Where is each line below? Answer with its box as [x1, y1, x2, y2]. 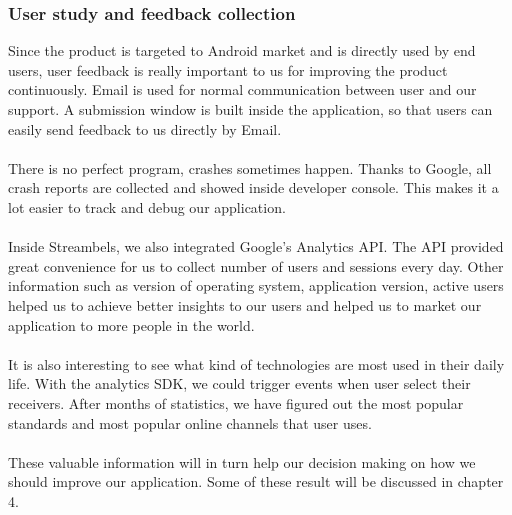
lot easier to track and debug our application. [8, 196, 286, 217]
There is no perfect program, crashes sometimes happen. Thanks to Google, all [8, 157, 492, 178]
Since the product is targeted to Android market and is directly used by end [8, 40, 476, 61]
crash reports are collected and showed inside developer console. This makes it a [8, 177, 499, 198]
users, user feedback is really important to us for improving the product [8, 59, 448, 80]
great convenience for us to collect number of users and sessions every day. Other [8, 255, 504, 276]
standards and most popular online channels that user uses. [8, 412, 372, 433]
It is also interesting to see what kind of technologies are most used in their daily [8, 353, 505, 374]
